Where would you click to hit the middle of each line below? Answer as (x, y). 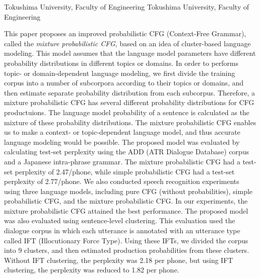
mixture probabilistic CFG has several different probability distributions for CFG (129, 102)
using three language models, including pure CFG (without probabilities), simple (128, 191)
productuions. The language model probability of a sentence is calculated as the (127, 112)
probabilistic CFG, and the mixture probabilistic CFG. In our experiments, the (126, 201)
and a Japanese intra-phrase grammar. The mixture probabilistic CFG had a (122, 161)
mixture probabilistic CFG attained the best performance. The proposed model (126, 210)
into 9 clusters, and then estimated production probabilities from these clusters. (127, 250)
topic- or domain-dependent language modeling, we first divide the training (120, 73)
